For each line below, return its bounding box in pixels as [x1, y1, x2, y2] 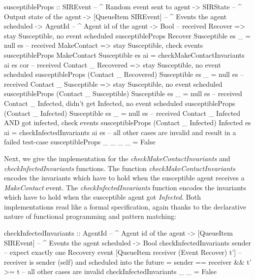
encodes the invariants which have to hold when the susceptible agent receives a [4, 173, 245, 183]
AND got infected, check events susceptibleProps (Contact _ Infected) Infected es [4, 117, 251, 128]
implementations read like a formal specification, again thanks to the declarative [4, 201, 246, 211]
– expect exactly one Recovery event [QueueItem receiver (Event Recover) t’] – [4, 247, 242, 257]
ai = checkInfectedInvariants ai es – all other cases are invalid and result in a [4, 127, 236, 137]
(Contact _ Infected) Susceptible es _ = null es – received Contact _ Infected [4, 107, 241, 118]
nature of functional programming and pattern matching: [4, 211, 176, 221]
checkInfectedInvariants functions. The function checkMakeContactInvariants [4, 163, 235, 173]
